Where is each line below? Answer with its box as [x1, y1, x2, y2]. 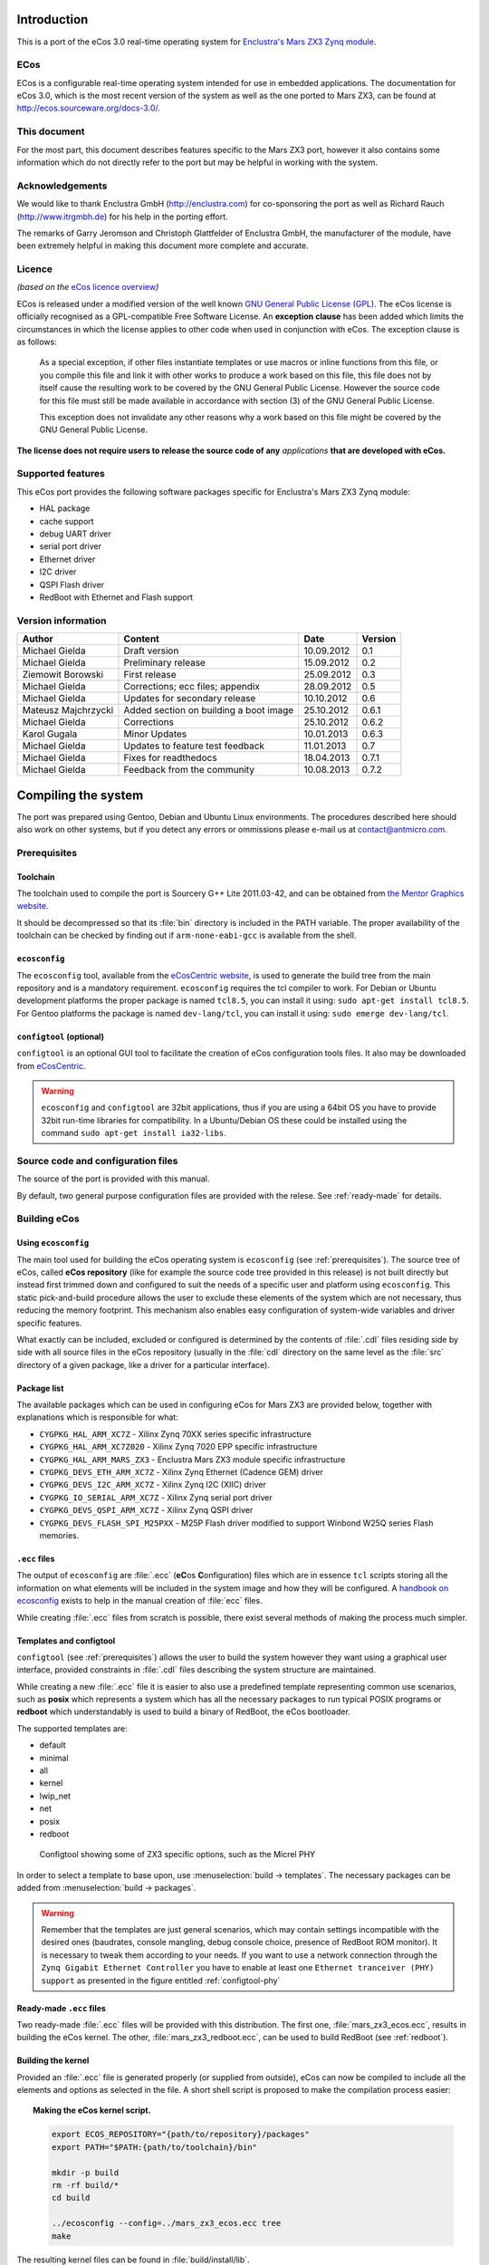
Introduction [16, 12, 89, 27]
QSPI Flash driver [39, 579, 104, 590]
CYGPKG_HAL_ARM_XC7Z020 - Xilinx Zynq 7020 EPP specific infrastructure [39, 1441, 318, 1452]
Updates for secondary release [123, 692, 256, 705]
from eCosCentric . [16, 1060, 86, 1071]
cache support [39, 516, 94, 526]
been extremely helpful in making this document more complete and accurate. [16, 240, 309, 251]
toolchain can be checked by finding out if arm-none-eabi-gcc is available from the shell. [16, 930, 357, 941]
